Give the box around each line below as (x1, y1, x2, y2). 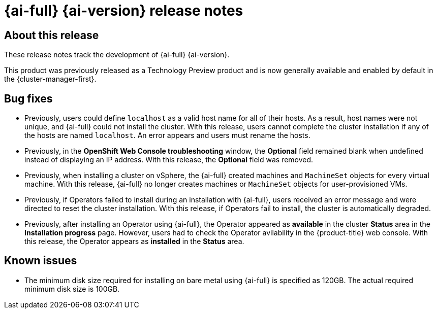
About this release (4, 28, 99, 42)
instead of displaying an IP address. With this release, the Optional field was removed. (24, 155, 314, 164)
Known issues (4, 254, 77, 267)
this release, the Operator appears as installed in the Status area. (24, 237, 244, 246)
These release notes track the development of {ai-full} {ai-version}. (4, 50, 230, 59)
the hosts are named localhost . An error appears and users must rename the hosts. (24, 131, 310, 140)
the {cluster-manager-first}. (4, 75, 97, 84)
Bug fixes (4, 92, 53, 105)
